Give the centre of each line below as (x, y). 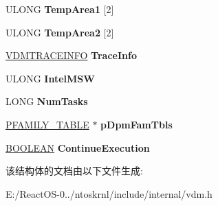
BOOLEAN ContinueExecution (78, 147)
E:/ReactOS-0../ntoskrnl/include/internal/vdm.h (109, 193)
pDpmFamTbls (137, 124)
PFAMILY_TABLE (47, 124)
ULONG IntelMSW (50, 78)
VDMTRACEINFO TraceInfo (71, 55)
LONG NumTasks (47, 101)
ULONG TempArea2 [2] (60, 32)
